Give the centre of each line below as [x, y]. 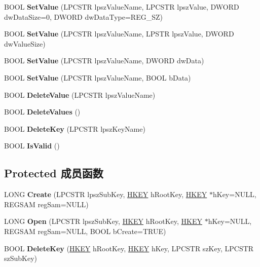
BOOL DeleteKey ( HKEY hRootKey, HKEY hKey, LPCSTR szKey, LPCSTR [129, 248]
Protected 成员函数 [54, 173]
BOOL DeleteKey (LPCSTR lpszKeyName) [75, 128]
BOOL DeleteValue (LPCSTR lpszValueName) [80, 94]
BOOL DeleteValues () [42, 112]
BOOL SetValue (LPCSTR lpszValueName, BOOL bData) [98, 77]
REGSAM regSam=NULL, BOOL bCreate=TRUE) [85, 231]
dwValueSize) [25, 43]
